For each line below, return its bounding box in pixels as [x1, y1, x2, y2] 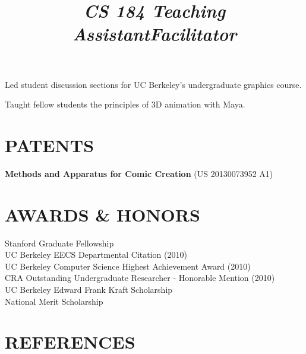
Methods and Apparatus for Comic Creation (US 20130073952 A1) [5, 167, 273, 179]
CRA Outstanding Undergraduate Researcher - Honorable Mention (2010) [5, 271, 275, 284]
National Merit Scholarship [5, 295, 103, 307]
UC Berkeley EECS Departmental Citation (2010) [5, 248, 187, 261]
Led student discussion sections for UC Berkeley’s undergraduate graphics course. [5, 78, 302, 90]
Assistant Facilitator [72, 21, 237, 46]
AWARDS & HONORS [5, 202, 200, 226]
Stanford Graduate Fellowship [5, 236, 114, 249]
